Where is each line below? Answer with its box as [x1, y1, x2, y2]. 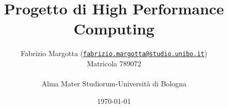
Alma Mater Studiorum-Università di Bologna [42, 78, 186, 89]
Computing [73, 18, 155, 39]
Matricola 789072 [87, 58, 141, 68]
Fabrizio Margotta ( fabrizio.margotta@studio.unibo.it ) [21, 48, 207, 59]
